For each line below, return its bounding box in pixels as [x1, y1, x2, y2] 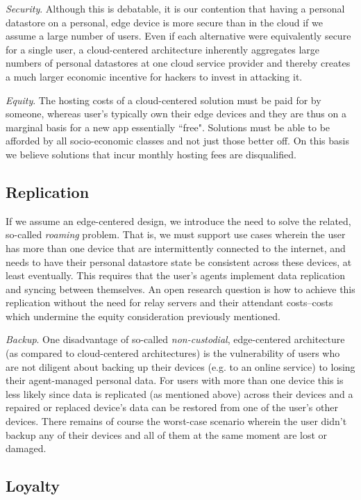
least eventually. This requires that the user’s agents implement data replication [6, 268, 346, 283]
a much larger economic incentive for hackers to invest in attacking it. [6, 69, 303, 83]
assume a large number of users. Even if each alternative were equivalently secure [6, 28, 351, 43]
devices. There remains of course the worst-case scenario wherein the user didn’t [6, 414, 347, 428]
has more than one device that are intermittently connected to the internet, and [6, 240, 346, 255]
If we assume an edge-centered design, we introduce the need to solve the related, [6, 213, 351, 228]
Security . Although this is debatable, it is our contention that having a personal [6, 1, 345, 15]
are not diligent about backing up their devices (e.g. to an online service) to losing [6, 359, 355, 374]
